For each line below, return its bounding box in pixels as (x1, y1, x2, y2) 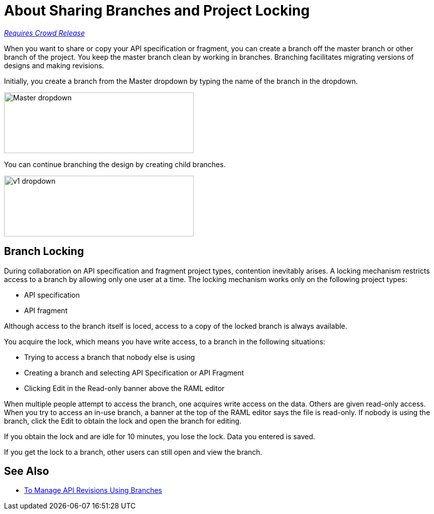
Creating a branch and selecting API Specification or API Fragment (24, 368, 244, 377)
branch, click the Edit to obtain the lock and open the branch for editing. (4, 416, 242, 425)
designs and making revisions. (4, 61, 104, 70)
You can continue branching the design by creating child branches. (4, 160, 226, 169)
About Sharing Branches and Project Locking (4, 2, 310, 19)
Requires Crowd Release (4, 28, 85, 37)
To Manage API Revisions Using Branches (24, 486, 163, 495)
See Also (4, 465, 49, 478)
